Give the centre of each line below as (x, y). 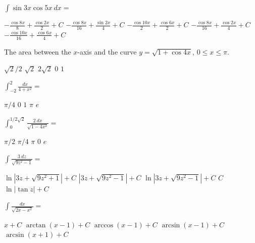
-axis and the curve (107, 51)
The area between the (38, 51)
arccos (104, 225)
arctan (36, 225)
